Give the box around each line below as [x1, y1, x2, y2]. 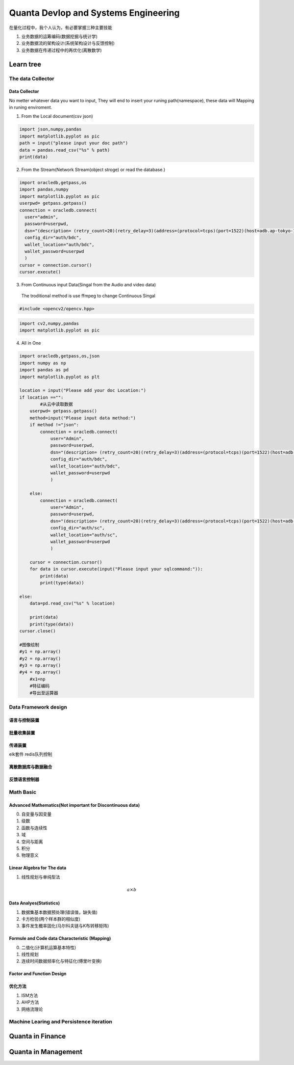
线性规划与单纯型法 [21, 874, 60, 880]
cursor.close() [19, 628, 56, 633]
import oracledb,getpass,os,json [19, 354, 100, 359]
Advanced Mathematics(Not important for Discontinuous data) [9, 802, 140, 808]
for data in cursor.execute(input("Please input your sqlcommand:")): [29, 566, 203, 572]
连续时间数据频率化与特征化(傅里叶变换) [21, 958, 102, 964]
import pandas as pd [19, 367, 69, 373]
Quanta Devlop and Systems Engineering [9, 7, 180, 18]
